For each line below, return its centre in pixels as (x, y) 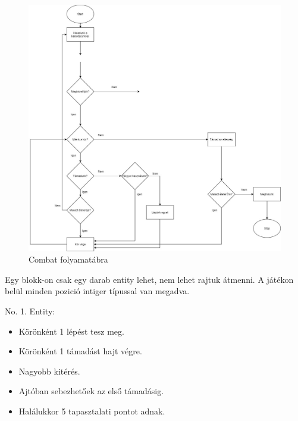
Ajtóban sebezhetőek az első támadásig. (91, 391)
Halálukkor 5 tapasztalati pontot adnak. (92, 411)
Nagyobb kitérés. (49, 371)
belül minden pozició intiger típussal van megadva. (97, 291)
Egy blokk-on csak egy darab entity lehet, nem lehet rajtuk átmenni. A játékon (149, 279)
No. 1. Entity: (30, 311)
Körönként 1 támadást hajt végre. (80, 351)
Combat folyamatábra (68, 259)
